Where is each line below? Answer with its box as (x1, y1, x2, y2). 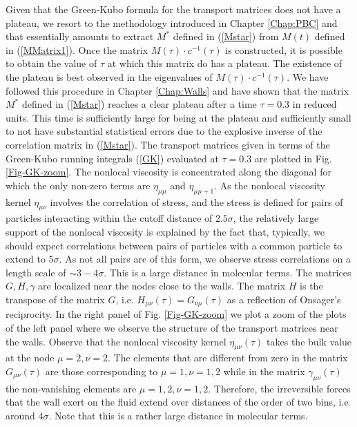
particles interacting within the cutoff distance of (6, 211, 213, 225)
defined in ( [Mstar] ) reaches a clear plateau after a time (21, 97, 257, 111)
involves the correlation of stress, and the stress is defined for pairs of (50, 194, 343, 209)
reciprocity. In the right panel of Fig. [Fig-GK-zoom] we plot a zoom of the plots (6, 307, 347, 321)
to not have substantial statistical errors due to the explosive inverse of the (6, 124, 322, 138)
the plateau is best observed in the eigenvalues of (6, 69, 213, 84)
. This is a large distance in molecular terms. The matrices (104, 265, 351, 279)
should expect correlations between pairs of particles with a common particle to (6, 238, 342, 252)
